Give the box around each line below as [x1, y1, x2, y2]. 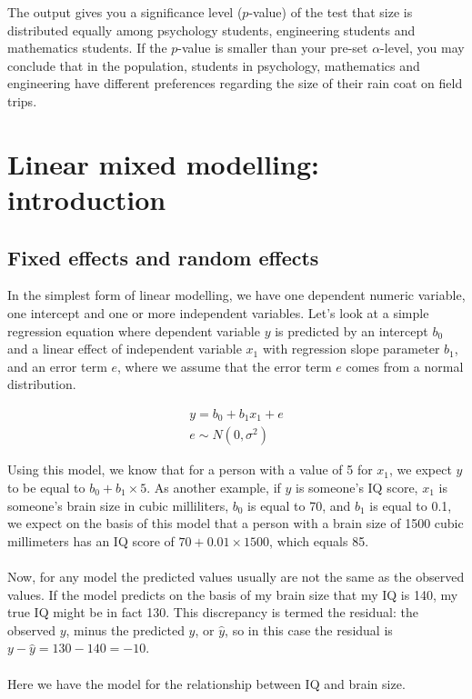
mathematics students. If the [7, 38, 167, 57]
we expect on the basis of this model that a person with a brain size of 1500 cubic [7, 514, 464, 533]
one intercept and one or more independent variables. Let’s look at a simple [7, 303, 429, 322]
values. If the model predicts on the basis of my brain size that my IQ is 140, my [7, 584, 458, 604]
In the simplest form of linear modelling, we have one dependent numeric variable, [7, 285, 466, 305]
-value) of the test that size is [248, 3, 413, 21]
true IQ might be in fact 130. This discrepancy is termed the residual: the [7, 603, 418, 622]
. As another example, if [146, 478, 281, 496]
